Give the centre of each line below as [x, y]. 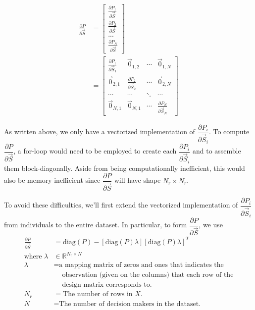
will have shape [137, 180]
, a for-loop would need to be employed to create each [95, 151]
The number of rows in [98, 294]
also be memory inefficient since [52, 180]
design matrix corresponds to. [107, 285]
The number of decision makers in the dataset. [130, 304]
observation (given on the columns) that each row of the [148, 275]
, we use [211, 225]
